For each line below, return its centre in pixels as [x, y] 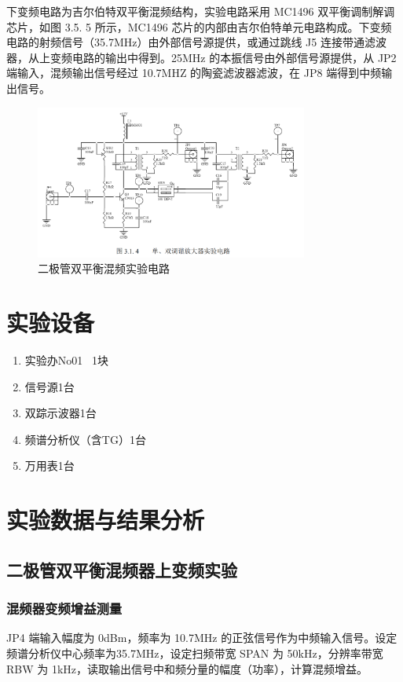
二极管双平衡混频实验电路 [104, 268]
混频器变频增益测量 [64, 609]
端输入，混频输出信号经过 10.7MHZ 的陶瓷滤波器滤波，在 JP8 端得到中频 [194, 73]
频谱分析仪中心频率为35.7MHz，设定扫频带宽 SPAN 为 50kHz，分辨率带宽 [195, 653]
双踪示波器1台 [60, 413]
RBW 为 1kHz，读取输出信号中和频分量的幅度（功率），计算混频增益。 [187, 668]
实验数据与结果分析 [106, 520]
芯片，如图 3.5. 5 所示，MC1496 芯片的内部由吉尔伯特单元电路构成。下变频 [199, 26]
